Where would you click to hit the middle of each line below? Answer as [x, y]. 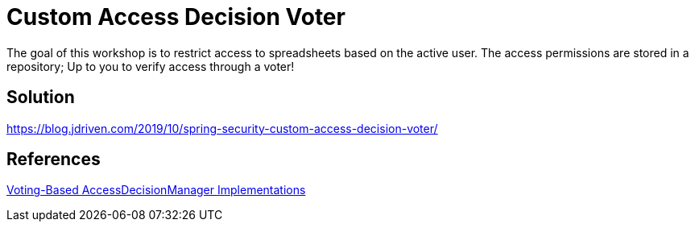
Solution [41, 97]
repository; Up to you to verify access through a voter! [151, 66]
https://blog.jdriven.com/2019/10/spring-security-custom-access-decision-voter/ [222, 128]
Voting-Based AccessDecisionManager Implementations [156, 190]
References [54, 160]
